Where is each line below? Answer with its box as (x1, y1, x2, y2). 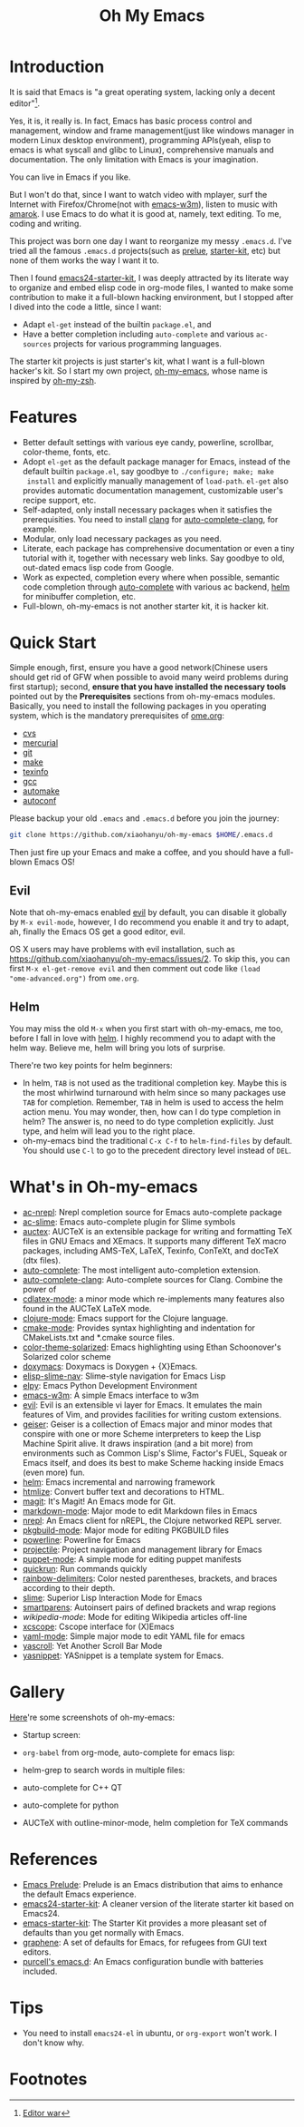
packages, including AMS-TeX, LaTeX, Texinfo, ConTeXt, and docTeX (22, 1244, 279, 1256)
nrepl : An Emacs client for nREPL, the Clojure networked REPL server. (22, 1515, 282, 1526)
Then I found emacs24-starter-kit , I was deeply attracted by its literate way (9, 272, 290, 283)
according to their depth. (22, 1582, 116, 1593)
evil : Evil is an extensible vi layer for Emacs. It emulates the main (22, 1399, 262, 1410)
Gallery (9, 1682, 65, 1703)
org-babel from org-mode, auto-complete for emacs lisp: (22, 1747, 235, 1758)
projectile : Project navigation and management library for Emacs (22, 1544, 262, 1555)
